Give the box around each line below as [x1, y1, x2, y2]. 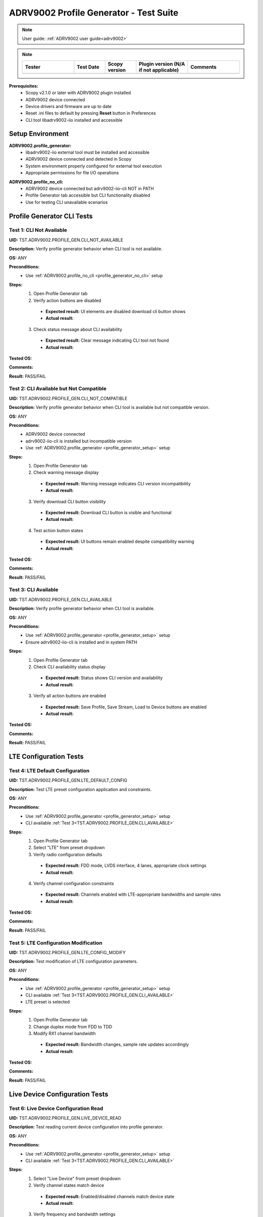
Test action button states [33, 527, 83, 533]
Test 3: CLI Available [9, 587, 58, 593]
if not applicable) [139, 66, 179, 73]
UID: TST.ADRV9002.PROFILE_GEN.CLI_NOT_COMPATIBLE [9, 395, 128, 401]
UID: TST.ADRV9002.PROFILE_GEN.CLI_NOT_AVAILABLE [9, 237, 124, 243]
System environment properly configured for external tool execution [25, 163, 162, 169]
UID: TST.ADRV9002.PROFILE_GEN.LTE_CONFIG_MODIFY [9, 950, 126, 955]
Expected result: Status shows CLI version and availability [45, 675, 163, 681]
